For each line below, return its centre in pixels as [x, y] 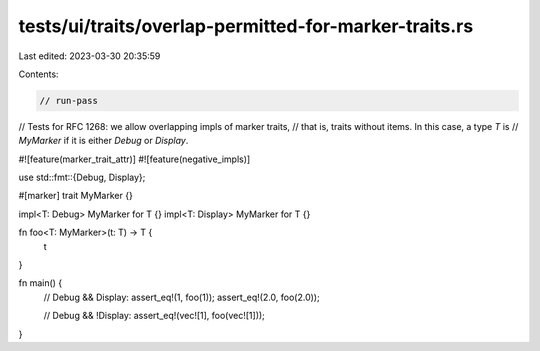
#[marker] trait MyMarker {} [76, 196]
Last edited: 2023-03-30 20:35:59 [89, 56]
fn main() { [40, 283]
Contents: [38, 74]
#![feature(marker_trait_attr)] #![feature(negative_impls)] [134, 159]
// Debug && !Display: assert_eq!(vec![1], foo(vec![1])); [154, 316]
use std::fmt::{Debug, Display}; [82, 177]
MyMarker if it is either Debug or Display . [103, 141]
